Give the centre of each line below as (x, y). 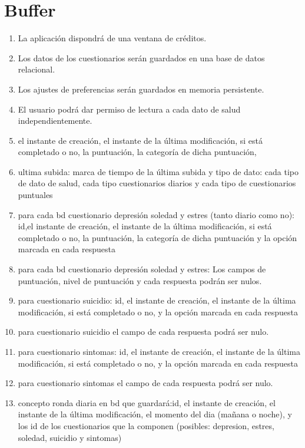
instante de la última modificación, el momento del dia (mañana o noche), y (155, 414)
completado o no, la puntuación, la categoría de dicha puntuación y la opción (158, 237)
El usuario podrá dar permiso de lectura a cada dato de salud (129, 109)
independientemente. (55, 121)
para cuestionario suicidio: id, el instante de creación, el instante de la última (157, 300)
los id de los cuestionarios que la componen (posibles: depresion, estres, (146, 425)
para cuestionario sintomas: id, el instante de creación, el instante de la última (159, 351)
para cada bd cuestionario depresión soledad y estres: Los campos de (142, 269)
